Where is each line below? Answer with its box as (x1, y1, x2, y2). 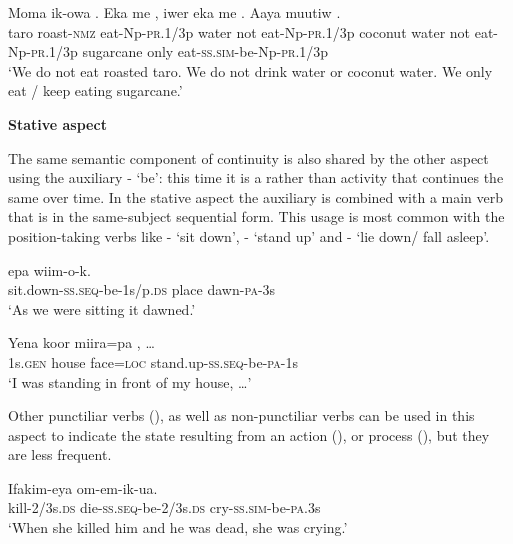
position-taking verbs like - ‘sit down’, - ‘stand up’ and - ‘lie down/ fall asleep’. (8, 225, 490, 246)
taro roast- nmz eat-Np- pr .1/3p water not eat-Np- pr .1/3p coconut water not (8, 21, 471, 42)
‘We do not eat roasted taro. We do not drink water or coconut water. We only (8, 60, 493, 81)
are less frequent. (8, 444, 112, 465)
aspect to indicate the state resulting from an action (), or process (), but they (8, 424, 490, 445)
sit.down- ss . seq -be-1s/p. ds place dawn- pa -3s (8, 279, 276, 300)
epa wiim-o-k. (8, 259, 91, 280)
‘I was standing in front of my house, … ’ (8, 371, 252, 392)
